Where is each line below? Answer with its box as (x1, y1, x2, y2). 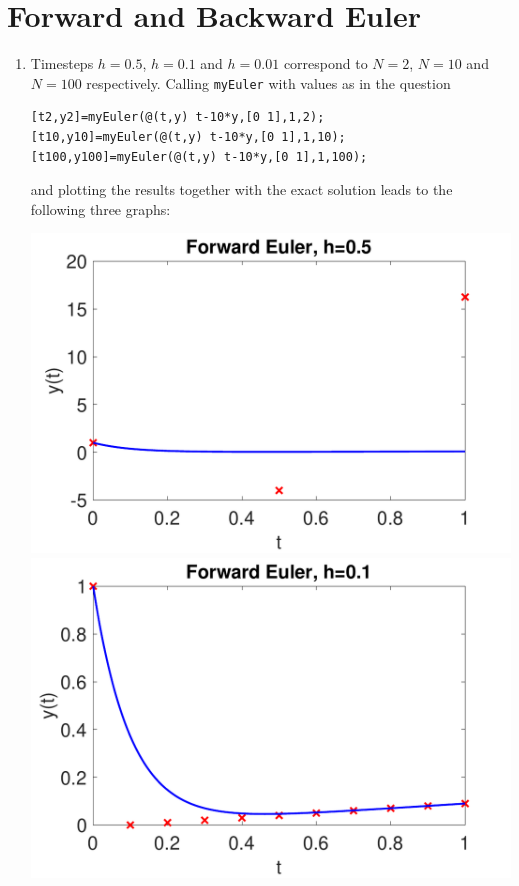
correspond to (283, 53, 368, 74)
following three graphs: (30, 198, 171, 219)
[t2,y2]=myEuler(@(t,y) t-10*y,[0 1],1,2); (30, 110, 325, 125)
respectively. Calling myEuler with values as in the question (86, 72, 451, 93)
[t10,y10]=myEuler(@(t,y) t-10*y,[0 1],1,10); (30, 129, 346, 144)
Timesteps (30, 53, 94, 74)
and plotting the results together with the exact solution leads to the (30, 179, 453, 200)
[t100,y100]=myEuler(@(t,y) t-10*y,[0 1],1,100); (30, 149, 368, 164)
